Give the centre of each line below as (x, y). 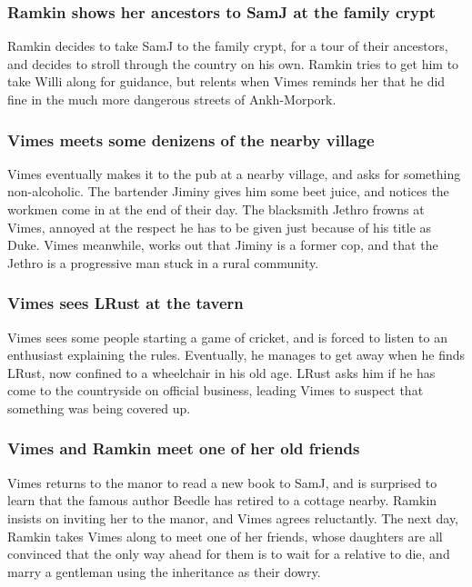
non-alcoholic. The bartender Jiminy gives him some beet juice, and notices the (228, 191)
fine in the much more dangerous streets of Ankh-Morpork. (172, 99)
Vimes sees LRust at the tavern (126, 303)
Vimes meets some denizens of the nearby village (191, 139)
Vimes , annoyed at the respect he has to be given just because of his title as (220, 227)
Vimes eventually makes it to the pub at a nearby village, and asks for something (234, 173)
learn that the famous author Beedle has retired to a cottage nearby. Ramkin (222, 500)
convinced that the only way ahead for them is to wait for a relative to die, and (229, 554)
